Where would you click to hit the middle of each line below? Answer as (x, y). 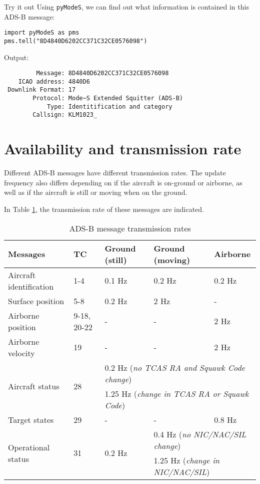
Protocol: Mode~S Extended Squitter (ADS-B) (108, 98)
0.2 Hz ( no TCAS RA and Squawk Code (175, 367)
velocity (21, 353)
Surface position (36, 301)
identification (31, 286)
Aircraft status (34, 386)
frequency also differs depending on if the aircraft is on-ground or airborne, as (123, 182)
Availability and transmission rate (123, 149)
